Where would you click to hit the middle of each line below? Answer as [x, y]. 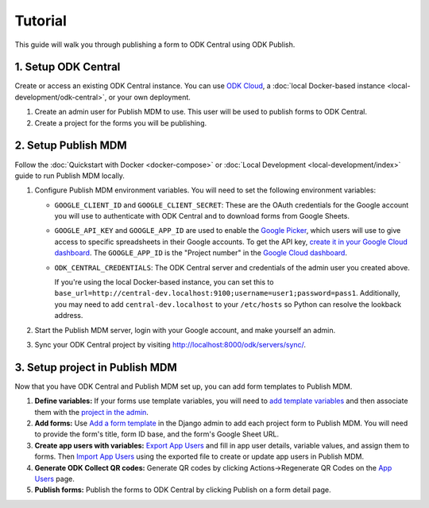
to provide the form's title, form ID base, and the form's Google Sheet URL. [157, 434]
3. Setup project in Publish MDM [96, 367]
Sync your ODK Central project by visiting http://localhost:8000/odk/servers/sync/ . [170, 345]
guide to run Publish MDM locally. [70, 176]
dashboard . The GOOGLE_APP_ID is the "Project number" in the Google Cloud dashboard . [201, 253]
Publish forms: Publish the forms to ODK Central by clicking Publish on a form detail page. [183, 490]
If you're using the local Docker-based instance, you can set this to [164, 282]
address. [69, 316]
